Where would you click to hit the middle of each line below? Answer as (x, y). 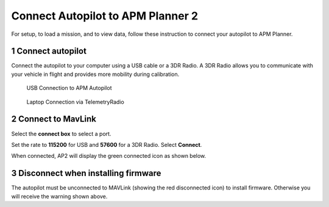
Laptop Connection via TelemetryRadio (75, 102)
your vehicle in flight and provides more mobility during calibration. (95, 74)
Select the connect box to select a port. (61, 134)
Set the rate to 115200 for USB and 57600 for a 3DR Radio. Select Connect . (107, 144)
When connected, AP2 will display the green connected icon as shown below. (109, 156)
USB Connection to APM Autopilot (69, 88)
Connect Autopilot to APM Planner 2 (104, 16)
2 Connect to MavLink (54, 119)
